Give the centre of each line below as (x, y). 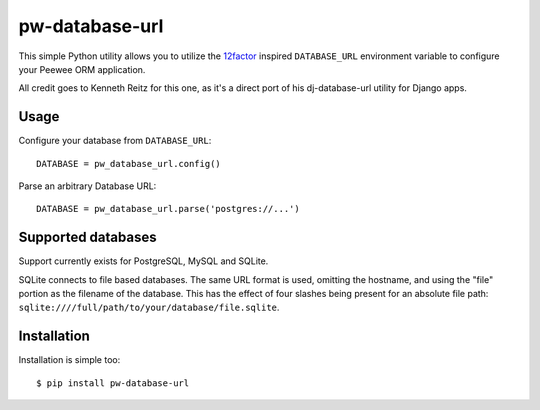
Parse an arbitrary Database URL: (87, 186)
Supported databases (87, 237)
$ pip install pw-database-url (113, 383)
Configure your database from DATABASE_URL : (115, 141)
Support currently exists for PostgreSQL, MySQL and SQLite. (143, 261)
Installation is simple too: (69, 360)
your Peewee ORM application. (82, 69)
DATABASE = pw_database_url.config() (129, 163)
